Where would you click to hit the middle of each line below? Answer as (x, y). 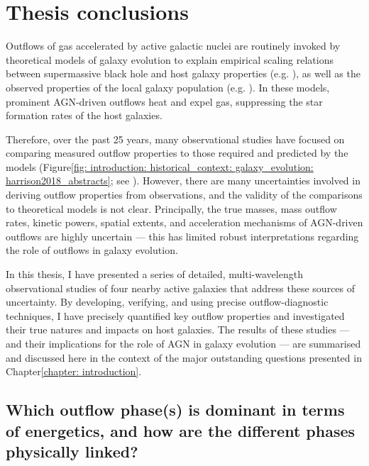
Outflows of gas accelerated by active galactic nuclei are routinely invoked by (173, 46)
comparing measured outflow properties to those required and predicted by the (177, 153)
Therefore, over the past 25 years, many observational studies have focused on (175, 139)
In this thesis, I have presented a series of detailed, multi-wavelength (154, 274)
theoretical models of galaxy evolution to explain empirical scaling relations (170, 59)
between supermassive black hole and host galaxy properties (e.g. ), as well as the (183, 73)
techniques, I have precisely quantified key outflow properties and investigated (175, 315)
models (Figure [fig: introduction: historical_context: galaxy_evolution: (160, 166)
